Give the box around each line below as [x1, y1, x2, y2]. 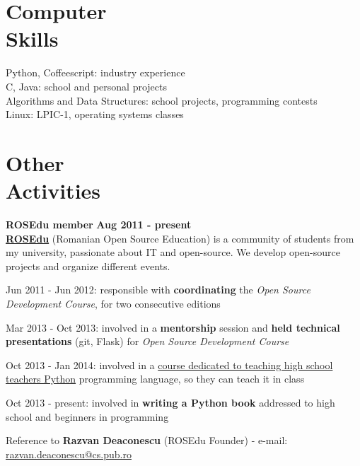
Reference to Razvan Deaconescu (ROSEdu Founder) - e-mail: [6, 433, 288, 448]
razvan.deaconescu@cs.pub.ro [6, 446, 132, 461]
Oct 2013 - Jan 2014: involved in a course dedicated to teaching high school [6, 357, 333, 372]
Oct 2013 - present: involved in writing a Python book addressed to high [6, 395, 335, 409]
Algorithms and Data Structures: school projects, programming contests [6, 93, 318, 107]
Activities [6, 176, 101, 205]
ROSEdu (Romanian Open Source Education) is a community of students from [6, 231, 354, 245]
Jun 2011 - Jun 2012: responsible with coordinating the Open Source [6, 282, 310, 297]
